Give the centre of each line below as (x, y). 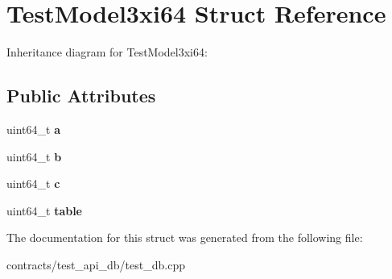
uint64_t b (34, 156)
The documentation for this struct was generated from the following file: (185, 237)
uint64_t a (33, 129)
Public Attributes (81, 96)
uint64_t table (44, 210)
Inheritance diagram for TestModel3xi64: (107, 52)
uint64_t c (33, 183)
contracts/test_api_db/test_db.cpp (96, 264)
